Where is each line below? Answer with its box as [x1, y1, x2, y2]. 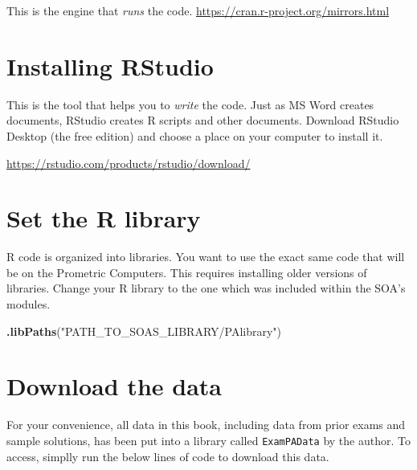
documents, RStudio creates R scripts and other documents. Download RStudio [6, 112, 399, 129]
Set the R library [6, 202, 201, 235]
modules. [6, 296, 51, 312]
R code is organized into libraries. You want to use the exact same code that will [6, 248, 405, 265]
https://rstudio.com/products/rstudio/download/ [6, 154, 251, 171]
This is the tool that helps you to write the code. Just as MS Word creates [6, 96, 374, 112]
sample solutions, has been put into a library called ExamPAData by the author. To [6, 431, 411, 448]
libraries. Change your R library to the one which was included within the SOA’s [6, 280, 406, 296]
